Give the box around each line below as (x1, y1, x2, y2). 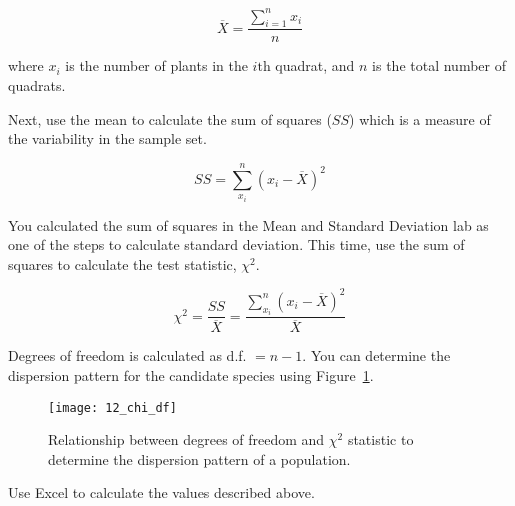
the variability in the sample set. (8, 128, 207, 149)
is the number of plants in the (65, 55, 248, 76)
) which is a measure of (349, 108, 491, 129)
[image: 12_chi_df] (48, 400, 177, 415)
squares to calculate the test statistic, (8, 253, 237, 274)
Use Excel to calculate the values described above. (8, 482, 315, 503)
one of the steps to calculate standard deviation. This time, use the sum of (8, 234, 465, 255)
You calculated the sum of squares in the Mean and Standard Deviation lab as (8, 214, 489, 235)
